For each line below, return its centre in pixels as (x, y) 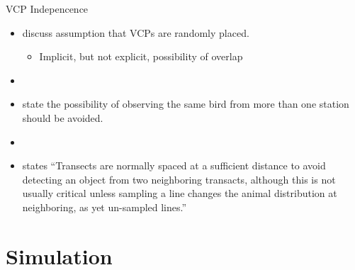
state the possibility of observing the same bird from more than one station (186, 104)
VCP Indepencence (47, 9)
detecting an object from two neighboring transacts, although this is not (179, 179)
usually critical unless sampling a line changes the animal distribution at (180, 193)
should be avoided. (63, 117)
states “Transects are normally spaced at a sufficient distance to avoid (174, 165)
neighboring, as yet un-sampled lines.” (105, 207)
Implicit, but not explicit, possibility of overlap (141, 56)
